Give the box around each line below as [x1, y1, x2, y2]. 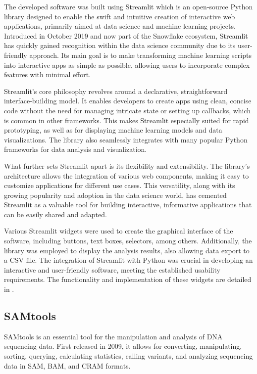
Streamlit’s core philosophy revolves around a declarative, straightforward [4, 86, 228, 96]
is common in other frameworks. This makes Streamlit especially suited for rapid [4, 115, 249, 125]
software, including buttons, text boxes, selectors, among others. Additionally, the [4, 235, 252, 246]
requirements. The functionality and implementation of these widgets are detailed [4, 274, 252, 284]
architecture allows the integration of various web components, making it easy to [4, 170, 249, 181]
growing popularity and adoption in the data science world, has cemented [4, 189, 227, 200]
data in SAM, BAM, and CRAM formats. [4, 360, 131, 371]
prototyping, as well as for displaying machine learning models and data [4, 125, 222, 135]
